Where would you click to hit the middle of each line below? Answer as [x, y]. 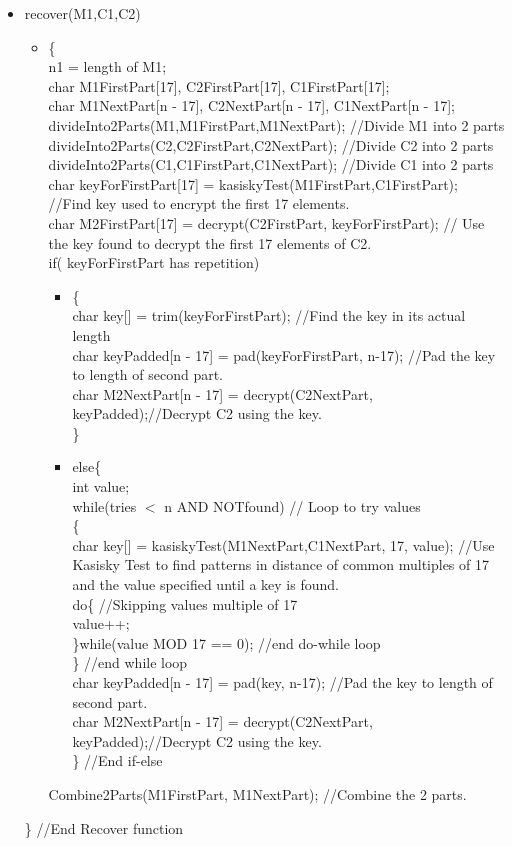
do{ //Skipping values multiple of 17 [185, 603]
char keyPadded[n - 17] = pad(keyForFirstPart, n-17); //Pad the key [284, 354]
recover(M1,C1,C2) [82, 13]
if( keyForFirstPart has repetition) [154, 262]
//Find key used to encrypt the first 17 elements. [199, 203]
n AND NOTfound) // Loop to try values [292, 505]
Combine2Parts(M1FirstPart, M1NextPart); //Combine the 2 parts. [257, 793]
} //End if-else [117, 760]
